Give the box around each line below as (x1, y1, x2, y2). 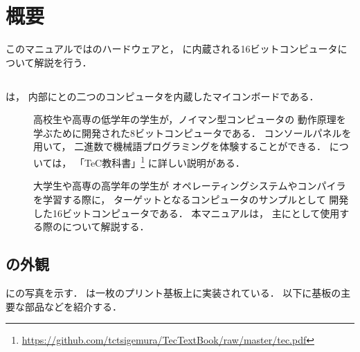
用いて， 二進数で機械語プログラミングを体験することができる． (33, 139, 326, 154)
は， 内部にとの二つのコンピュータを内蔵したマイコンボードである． (6, 89, 319, 103)
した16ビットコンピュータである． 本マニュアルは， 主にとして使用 (33, 205, 340, 220)
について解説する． (62, 219, 150, 234)
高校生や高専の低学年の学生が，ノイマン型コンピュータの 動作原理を (33, 112, 346, 127)
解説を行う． (34, 55, 92, 69)
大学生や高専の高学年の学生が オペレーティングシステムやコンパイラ (33, 178, 346, 193)
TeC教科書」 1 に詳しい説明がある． (84, 154, 245, 169)
